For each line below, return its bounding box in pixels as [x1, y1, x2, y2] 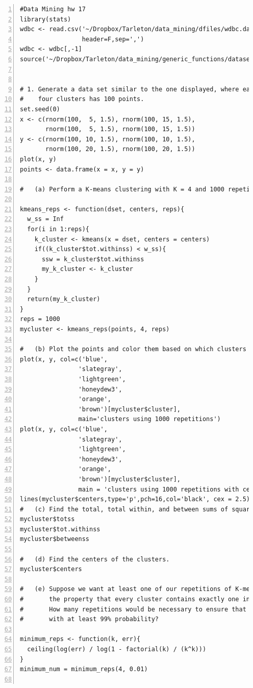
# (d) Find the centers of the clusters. [20, 555, 170, 563]
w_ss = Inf [27, 215, 64, 223]
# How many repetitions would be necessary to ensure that [20, 605, 246, 613]
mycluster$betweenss [20, 535, 90, 543]
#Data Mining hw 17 [20, 6, 86, 13]
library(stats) [20, 15, 71, 23]
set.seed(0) [20, 105, 60, 113]
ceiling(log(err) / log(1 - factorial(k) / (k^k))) [27, 646, 207, 653]
